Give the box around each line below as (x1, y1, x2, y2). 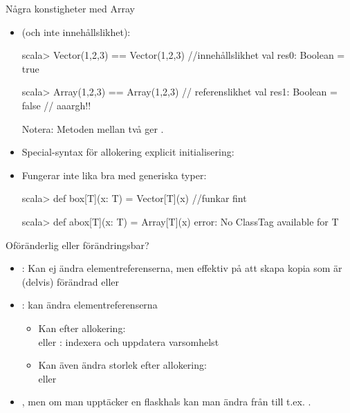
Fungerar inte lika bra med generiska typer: (21, 167, 207, 182)
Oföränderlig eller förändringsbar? (6, 237, 149, 252)
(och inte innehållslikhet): (21, 24, 131, 39)
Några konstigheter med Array (6, 1, 135, 15)
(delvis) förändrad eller (21, 274, 120, 288)
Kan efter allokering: (38, 320, 126, 335)
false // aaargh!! (21, 98, 91, 112)
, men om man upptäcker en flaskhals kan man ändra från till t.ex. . (21, 394, 311, 409)
